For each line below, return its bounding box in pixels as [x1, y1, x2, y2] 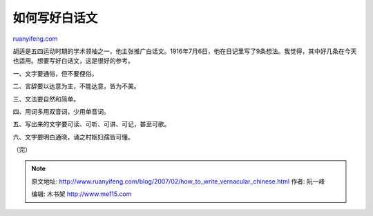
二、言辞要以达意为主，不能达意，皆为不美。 [12, 82, 140, 90]
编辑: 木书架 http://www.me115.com [31, 190, 132, 198]
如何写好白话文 [12, 10, 98, 26]
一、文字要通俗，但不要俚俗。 [12, 69, 98, 77]
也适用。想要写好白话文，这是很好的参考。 [12, 57, 134, 65]
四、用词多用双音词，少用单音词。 [12, 107, 110, 115]
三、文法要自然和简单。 [12, 95, 79, 103]
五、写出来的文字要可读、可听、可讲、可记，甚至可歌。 [12, 120, 171, 128]
